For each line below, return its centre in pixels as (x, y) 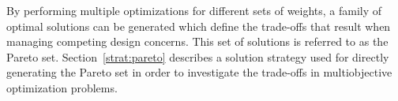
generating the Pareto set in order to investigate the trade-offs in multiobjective (199, 72)
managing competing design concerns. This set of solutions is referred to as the (197, 41)
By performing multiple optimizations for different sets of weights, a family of (194, 10)
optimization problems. (62, 87)
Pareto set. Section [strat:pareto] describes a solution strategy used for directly (198, 56)
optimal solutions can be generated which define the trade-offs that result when (199, 26)
